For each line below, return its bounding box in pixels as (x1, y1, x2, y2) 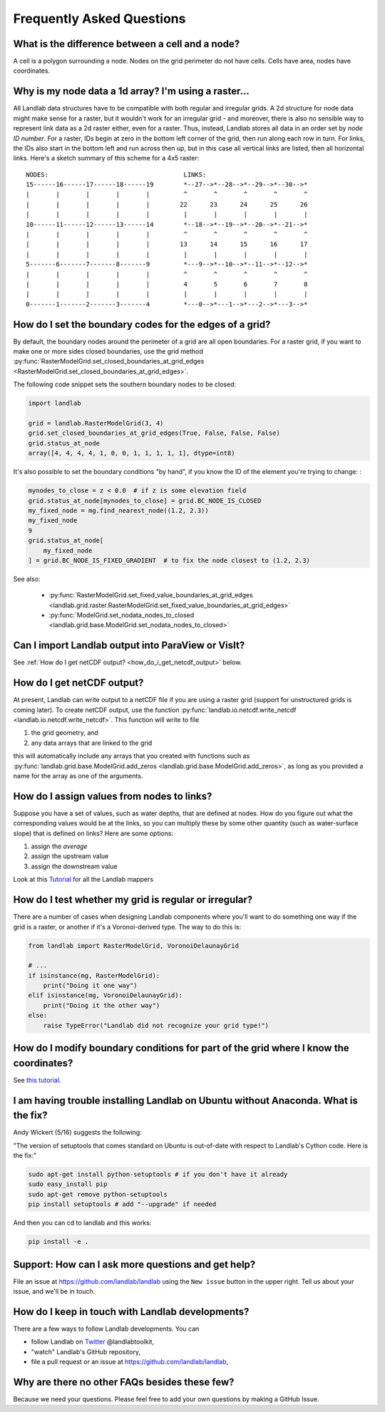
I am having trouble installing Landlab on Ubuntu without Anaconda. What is (13, 1094, 358, 1106)
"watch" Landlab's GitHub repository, (31, 1347, 140, 1356)
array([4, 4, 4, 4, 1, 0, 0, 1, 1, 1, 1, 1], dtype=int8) (28, 449, 235, 458)
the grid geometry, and (31, 728, 99, 737)
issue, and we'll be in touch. (13, 1287, 96, 1296)
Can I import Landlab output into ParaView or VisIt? (13, 639, 245, 651)
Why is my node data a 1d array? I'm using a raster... (13, 86, 250, 98)
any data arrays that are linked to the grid (31, 738, 153, 747)
